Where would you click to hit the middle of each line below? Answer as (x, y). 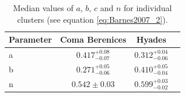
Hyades (151, 39)
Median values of (43, 8)
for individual (148, 8)
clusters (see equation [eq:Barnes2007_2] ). (92, 19)
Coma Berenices (93, 39)
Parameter (30, 39)
